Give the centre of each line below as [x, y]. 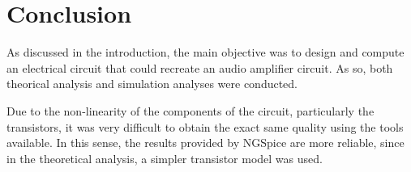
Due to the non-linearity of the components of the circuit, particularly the [191, 110]
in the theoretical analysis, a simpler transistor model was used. [165, 158]
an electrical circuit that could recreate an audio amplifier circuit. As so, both [200, 67]
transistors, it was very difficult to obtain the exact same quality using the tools [205, 126]
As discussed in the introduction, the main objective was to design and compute [205, 52]
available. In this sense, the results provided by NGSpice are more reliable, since [205, 143]
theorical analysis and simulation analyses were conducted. [152, 84]
